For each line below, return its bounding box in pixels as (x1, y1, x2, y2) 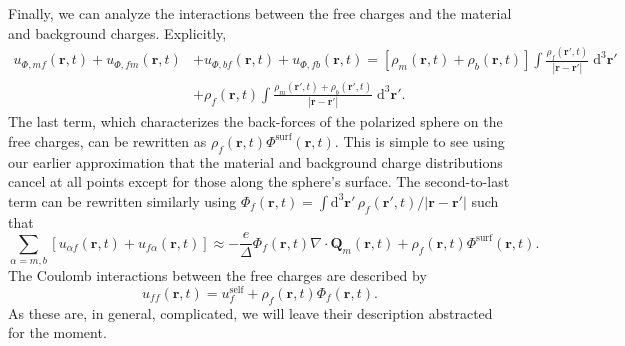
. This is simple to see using (334, 130, 505, 151)
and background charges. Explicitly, (8, 22, 227, 43)
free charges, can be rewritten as (8, 130, 207, 151)
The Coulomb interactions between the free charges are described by (8, 265, 427, 286)
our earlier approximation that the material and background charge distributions (8, 151, 503, 172)
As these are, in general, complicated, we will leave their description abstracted (8, 302, 493, 323)
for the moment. (8, 322, 107, 343)
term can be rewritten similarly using (8, 190, 237, 211)
